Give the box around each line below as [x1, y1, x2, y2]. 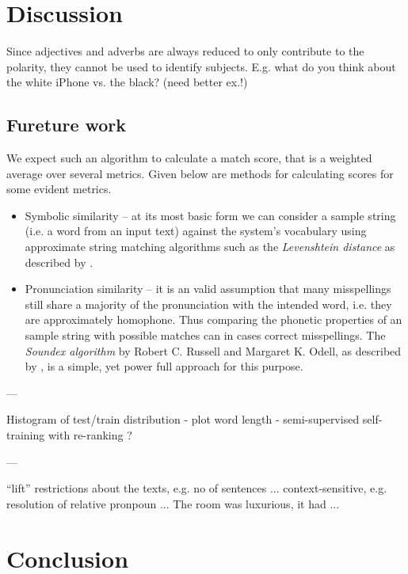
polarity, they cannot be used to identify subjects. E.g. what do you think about [6, 58, 396, 74]
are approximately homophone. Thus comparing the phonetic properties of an [25, 311, 402, 328]
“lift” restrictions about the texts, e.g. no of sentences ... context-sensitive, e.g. [6, 480, 387, 496]
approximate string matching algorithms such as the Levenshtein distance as [25, 238, 395, 255]
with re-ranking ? [48, 427, 132, 443]
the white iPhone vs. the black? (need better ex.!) [6, 74, 248, 90]
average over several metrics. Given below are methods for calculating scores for [6, 165, 394, 181]
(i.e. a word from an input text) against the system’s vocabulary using [25, 222, 367, 239]
